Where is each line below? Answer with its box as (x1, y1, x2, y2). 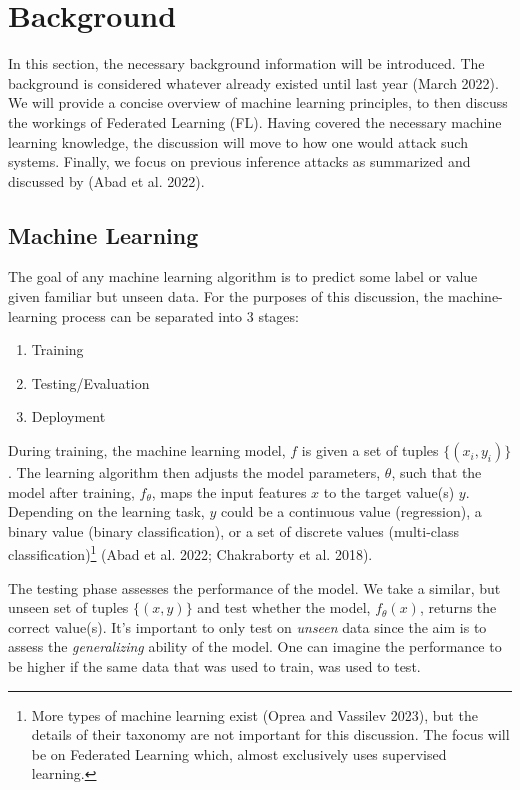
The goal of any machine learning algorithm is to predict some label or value (8, 266, 478, 287)
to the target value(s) (323, 481, 455, 502)
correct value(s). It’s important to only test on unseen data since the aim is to (8, 616, 487, 637)
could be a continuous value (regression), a (220, 501, 482, 522)
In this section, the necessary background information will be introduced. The (8, 53, 485, 74)
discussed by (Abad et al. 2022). (8, 170, 205, 191)
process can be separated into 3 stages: (61, 305, 299, 326)
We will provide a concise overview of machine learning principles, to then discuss (8, 92, 508, 113)
